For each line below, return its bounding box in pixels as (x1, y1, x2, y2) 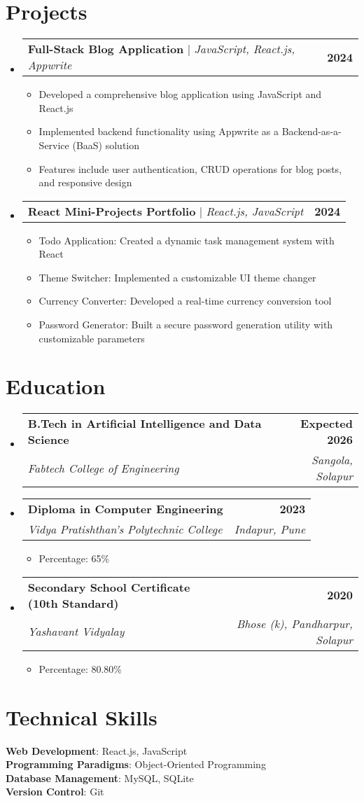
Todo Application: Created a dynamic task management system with (38, 232, 335, 247)
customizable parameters (38, 330, 145, 345)
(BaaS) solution (72, 137, 140, 152)
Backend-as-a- (281, 124, 342, 139)
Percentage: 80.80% (38, 661, 122, 676)
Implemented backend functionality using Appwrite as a (38, 124, 279, 139)
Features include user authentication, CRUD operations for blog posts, (38, 161, 342, 176)
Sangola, (311, 452, 353, 468)
